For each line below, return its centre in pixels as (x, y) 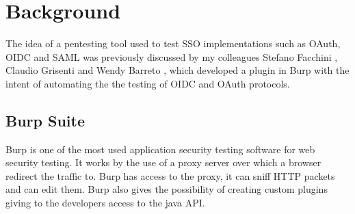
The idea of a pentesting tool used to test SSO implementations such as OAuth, (173, 43)
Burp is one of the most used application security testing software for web (160, 149)
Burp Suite (45, 120)
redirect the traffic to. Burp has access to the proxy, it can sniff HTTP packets (170, 175)
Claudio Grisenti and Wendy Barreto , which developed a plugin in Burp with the (177, 70)
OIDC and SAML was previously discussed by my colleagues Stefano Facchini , (172, 56)
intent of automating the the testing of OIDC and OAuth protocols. (148, 83)
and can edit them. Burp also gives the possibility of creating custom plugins (167, 189)
